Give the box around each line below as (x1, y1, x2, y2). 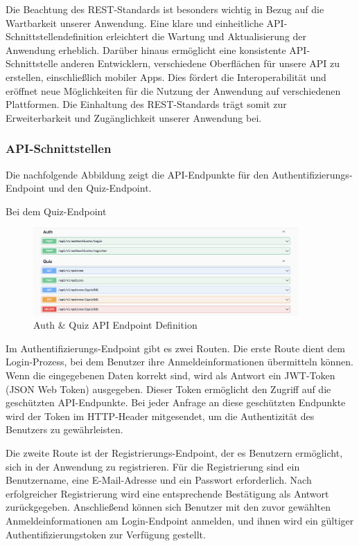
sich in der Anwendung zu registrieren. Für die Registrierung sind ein (6, 459, 300, 473)
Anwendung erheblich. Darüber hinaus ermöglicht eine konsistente (6, 42, 286, 57)
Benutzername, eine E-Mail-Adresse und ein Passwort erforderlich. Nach (6, 473, 312, 487)
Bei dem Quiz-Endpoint (6, 203, 107, 218)
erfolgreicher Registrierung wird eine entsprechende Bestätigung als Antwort (6, 486, 329, 500)
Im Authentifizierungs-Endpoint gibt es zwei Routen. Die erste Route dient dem (6, 340, 345, 355)
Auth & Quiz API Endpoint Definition (33, 318, 198, 332)
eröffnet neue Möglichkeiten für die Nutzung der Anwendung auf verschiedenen (6, 83, 341, 98)
